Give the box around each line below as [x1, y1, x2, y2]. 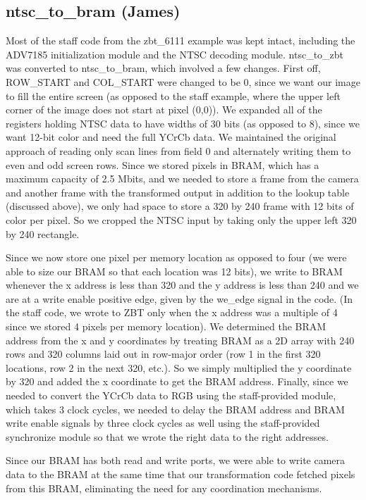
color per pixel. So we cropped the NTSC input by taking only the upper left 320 [6, 212, 357, 227]
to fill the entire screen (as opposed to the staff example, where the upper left [6, 88, 341, 103]
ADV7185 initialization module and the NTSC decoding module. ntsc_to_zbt [6, 46, 344, 61]
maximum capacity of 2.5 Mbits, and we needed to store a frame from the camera [6, 171, 359, 186]
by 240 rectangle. [6, 226, 80, 241]
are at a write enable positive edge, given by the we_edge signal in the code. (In [6, 291, 353, 306]
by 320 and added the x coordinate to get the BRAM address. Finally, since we [6, 374, 348, 389]
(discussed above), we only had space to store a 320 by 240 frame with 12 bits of [6, 199, 354, 213]
